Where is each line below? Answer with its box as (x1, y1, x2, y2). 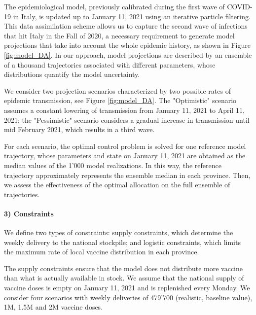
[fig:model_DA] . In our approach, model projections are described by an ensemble (4, 49, 252, 60)
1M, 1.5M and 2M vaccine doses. (4, 302, 103, 312)
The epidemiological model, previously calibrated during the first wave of (4, 1, 225, 11)
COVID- (227, 1, 253, 11)
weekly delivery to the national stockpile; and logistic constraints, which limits (4, 237, 241, 247)
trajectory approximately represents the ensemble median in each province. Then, (4, 170, 251, 180)
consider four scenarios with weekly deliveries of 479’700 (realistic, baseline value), (4, 292, 253, 302)
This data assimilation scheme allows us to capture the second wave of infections (4, 21, 248, 31)
